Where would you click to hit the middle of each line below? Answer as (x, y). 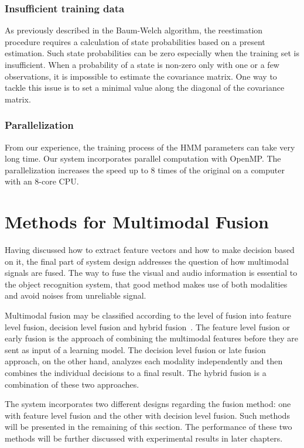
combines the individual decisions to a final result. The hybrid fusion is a (136, 373)
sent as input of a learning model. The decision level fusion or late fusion (135, 349)
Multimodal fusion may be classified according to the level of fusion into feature (148, 315)
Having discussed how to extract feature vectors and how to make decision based (150, 250)
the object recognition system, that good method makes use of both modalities (146, 284)
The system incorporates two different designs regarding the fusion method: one (148, 404)
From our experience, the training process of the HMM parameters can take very (150, 147)
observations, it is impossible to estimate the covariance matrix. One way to (141, 76)
